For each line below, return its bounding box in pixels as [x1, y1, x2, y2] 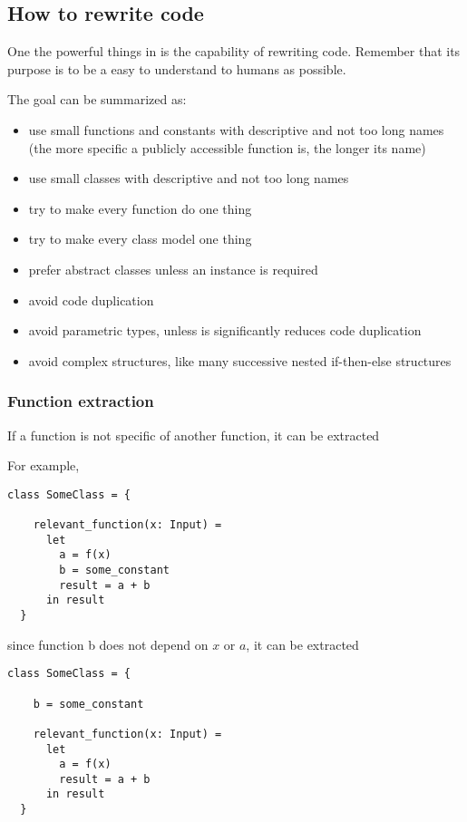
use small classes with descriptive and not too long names [28, 169, 349, 188]
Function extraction [7, 390, 154, 412]
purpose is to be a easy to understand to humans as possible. [7, 59, 346, 78]
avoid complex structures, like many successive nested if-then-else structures [28, 351, 452, 370]
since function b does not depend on [7, 634, 209, 653]
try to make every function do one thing [28, 198, 252, 218]
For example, [7, 456, 80, 475]
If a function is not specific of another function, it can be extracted [7, 425, 380, 444]
